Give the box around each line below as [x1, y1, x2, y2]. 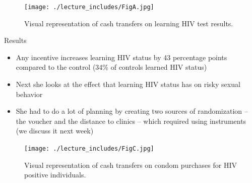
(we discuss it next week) [16, 125, 94, 136]
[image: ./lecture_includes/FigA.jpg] [24, 4, 154, 11]
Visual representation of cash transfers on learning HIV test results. [24, 18, 233, 28]
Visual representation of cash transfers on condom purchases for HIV [24, 159, 237, 170]
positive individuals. [24, 169, 86, 180]
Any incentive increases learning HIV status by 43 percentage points [16, 52, 227, 62]
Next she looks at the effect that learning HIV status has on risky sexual [16, 79, 240, 89]
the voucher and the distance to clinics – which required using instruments [16, 115, 246, 126]
